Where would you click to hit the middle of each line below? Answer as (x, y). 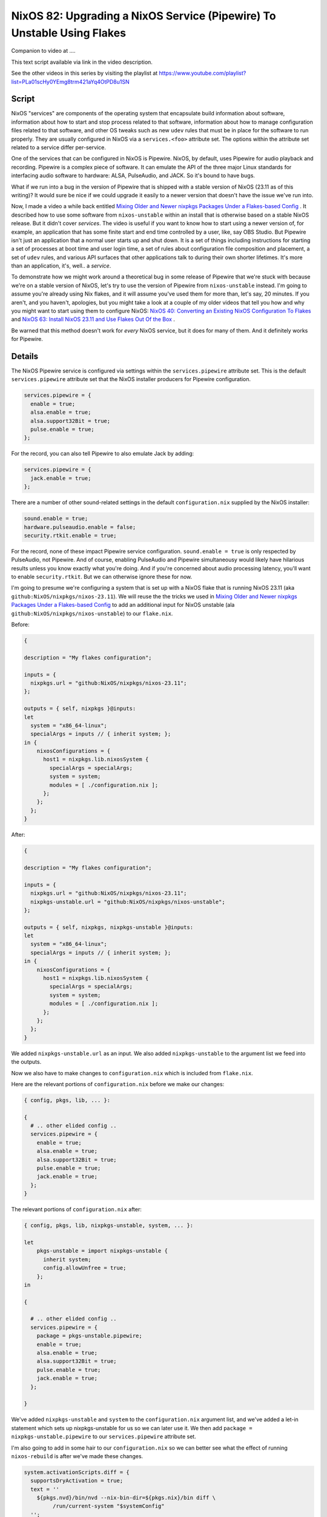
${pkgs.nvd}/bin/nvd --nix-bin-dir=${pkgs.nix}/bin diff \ (126, 1498)
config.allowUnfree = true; (85, 1268)
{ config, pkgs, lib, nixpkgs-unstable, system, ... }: (109, 1225)
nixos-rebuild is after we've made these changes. (77, 1456)
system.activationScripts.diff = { (77, 1472)
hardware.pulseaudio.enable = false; (80, 527)
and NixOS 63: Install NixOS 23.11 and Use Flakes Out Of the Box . (93, 319)
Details (25, 356)
